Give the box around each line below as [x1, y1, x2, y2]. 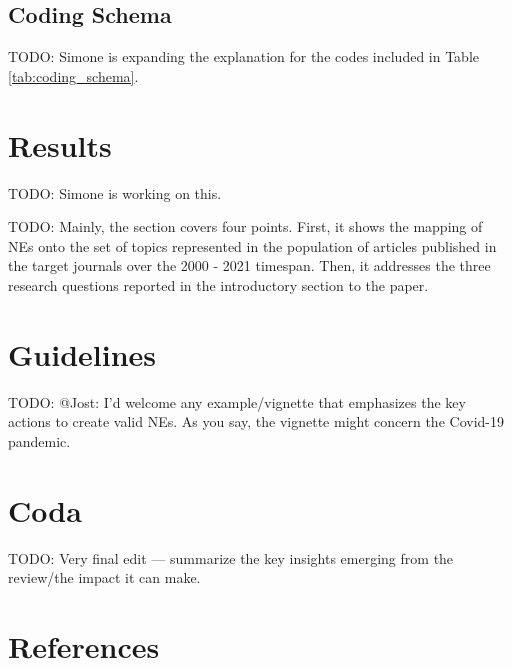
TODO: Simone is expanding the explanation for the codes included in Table [8, 46, 480, 67]
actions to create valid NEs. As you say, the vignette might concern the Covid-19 [8, 411, 504, 432]
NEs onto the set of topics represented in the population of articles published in [8, 235, 497, 256]
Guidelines [8, 333, 157, 374]
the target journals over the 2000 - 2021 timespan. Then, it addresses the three [8, 255, 491, 276]
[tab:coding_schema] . [8, 65, 139, 86]
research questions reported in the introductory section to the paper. [8, 274, 429, 295]
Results [8, 124, 112, 165]
